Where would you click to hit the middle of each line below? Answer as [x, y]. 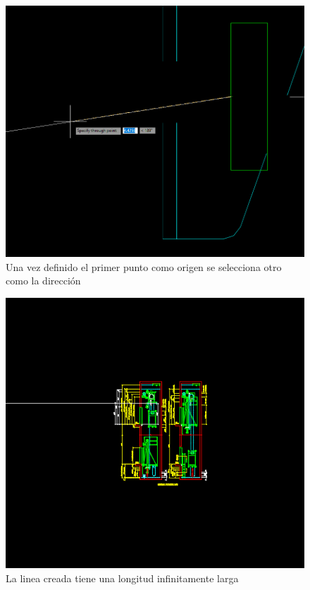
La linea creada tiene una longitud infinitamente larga [122, 578]
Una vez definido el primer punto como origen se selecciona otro [144, 266]
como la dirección [43, 281]
